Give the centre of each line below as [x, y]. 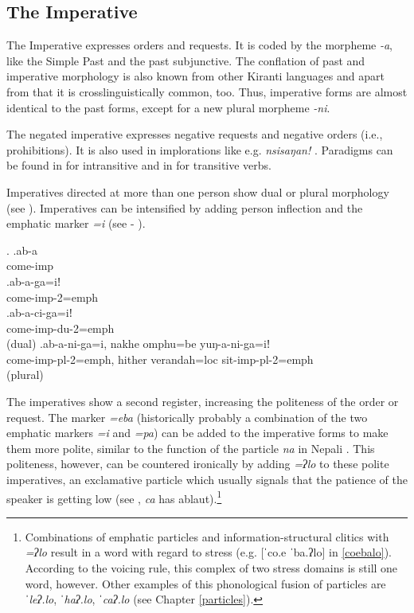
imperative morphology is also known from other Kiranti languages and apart [195, 76]
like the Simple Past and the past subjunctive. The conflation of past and [186, 60]
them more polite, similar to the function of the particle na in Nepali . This [191, 448]
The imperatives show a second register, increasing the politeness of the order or [203, 402]
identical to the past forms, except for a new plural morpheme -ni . [168, 107]
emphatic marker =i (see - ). [76, 223]
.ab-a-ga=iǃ [34, 281]
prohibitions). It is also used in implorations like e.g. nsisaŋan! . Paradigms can [200, 149]
